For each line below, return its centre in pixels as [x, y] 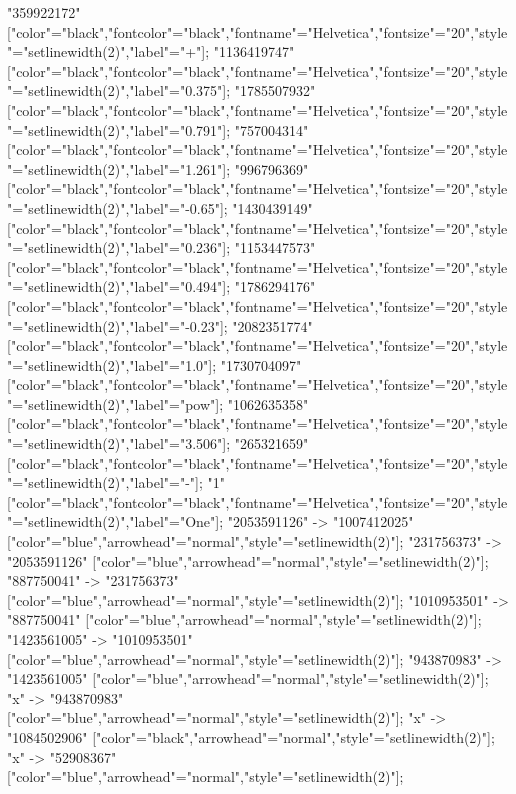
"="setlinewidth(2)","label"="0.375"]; [119, 90]
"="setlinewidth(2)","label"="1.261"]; [119, 168]
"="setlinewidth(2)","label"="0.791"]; [119, 129]
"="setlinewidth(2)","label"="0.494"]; [119, 286]
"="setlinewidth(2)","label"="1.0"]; [112, 364]
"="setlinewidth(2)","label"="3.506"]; [119, 443]
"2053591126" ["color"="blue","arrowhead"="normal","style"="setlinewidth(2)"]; [248, 560]
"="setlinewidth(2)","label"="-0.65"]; [117, 207]
